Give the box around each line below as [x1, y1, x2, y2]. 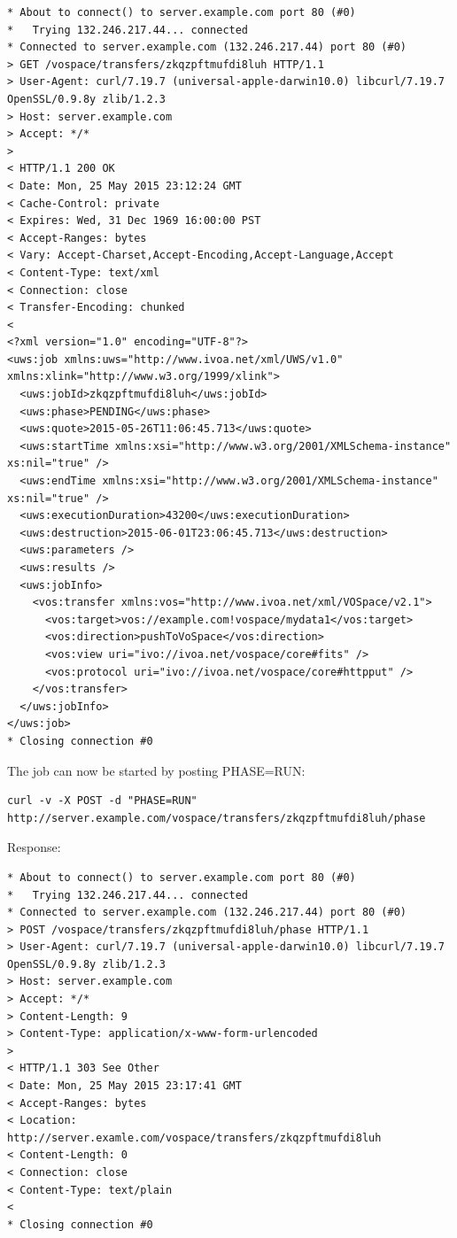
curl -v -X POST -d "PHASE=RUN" [7, 794, 198, 808]
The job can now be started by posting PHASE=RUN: [7, 761, 306, 779]
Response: [7, 838, 61, 856]
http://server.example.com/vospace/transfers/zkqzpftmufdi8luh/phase [7, 811, 426, 824]
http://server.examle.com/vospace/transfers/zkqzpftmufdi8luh [7, 1131, 382, 1144]
